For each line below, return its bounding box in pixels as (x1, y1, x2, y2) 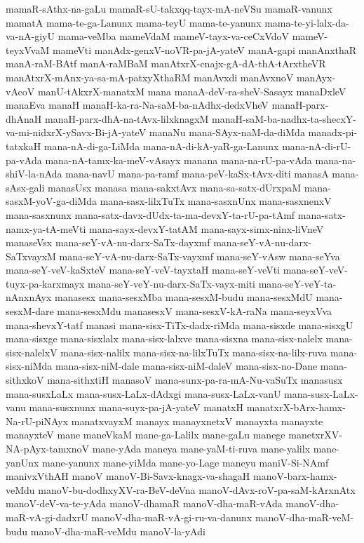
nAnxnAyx (6, 290, 52, 304)
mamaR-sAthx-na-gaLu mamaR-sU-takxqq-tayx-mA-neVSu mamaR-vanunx (6, 1, 332, 15)
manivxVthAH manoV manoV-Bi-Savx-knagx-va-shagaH (6, 469, 250, 483)
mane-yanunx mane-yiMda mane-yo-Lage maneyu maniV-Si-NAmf (42, 455, 329, 469)
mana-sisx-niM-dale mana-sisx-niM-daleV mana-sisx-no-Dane (55, 358, 318, 373)
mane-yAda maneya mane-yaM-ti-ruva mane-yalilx (92, 441, 311, 455)
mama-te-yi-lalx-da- (264, 15, 349, 29)
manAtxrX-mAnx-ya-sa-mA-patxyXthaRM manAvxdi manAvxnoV (6, 69, 294, 84)
